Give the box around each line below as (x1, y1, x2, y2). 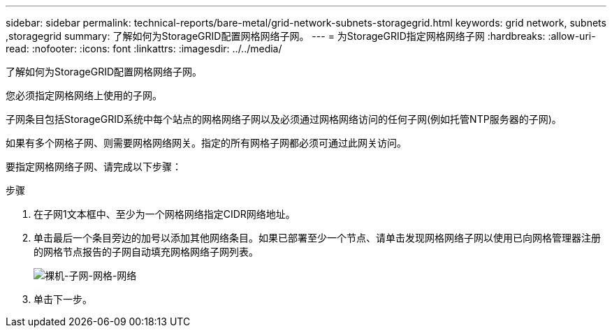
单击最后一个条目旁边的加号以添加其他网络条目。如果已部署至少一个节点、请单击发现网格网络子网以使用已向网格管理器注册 (34, 232, 601, 244)
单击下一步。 (34, 293, 92, 305)
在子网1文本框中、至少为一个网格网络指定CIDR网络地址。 (34, 208, 296, 220)
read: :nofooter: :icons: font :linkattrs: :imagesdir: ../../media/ (6, 43, 282, 54)
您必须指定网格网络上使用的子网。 (6, 89, 162, 101)
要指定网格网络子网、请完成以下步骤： (6, 161, 182, 172)
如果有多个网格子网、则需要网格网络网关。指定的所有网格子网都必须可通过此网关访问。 (6, 137, 407, 149)
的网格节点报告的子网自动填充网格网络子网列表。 (34, 246, 258, 258)
